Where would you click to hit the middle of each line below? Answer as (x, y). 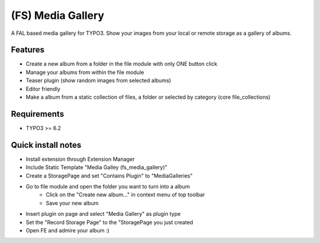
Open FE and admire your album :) (68, 230)
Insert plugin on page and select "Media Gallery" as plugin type (103, 214)
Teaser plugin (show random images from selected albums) (98, 80)
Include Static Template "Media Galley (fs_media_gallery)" (97, 167)
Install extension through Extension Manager (80, 159)
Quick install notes (46, 145)
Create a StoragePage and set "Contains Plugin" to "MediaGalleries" (109, 176)
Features (28, 50)
